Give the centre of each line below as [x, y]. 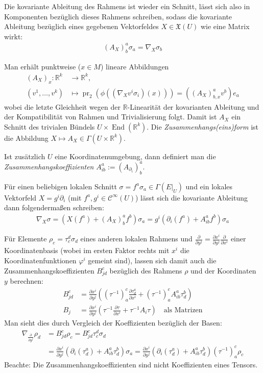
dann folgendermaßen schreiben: [54, 207]
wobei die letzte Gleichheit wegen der [62, 106]
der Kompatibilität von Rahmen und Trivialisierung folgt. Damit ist [111, 117]
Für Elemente [26, 239]
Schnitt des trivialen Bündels [50, 126]
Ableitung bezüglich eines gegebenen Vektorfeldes [81, 26]
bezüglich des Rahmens [146, 270]
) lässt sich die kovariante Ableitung [192, 197]
